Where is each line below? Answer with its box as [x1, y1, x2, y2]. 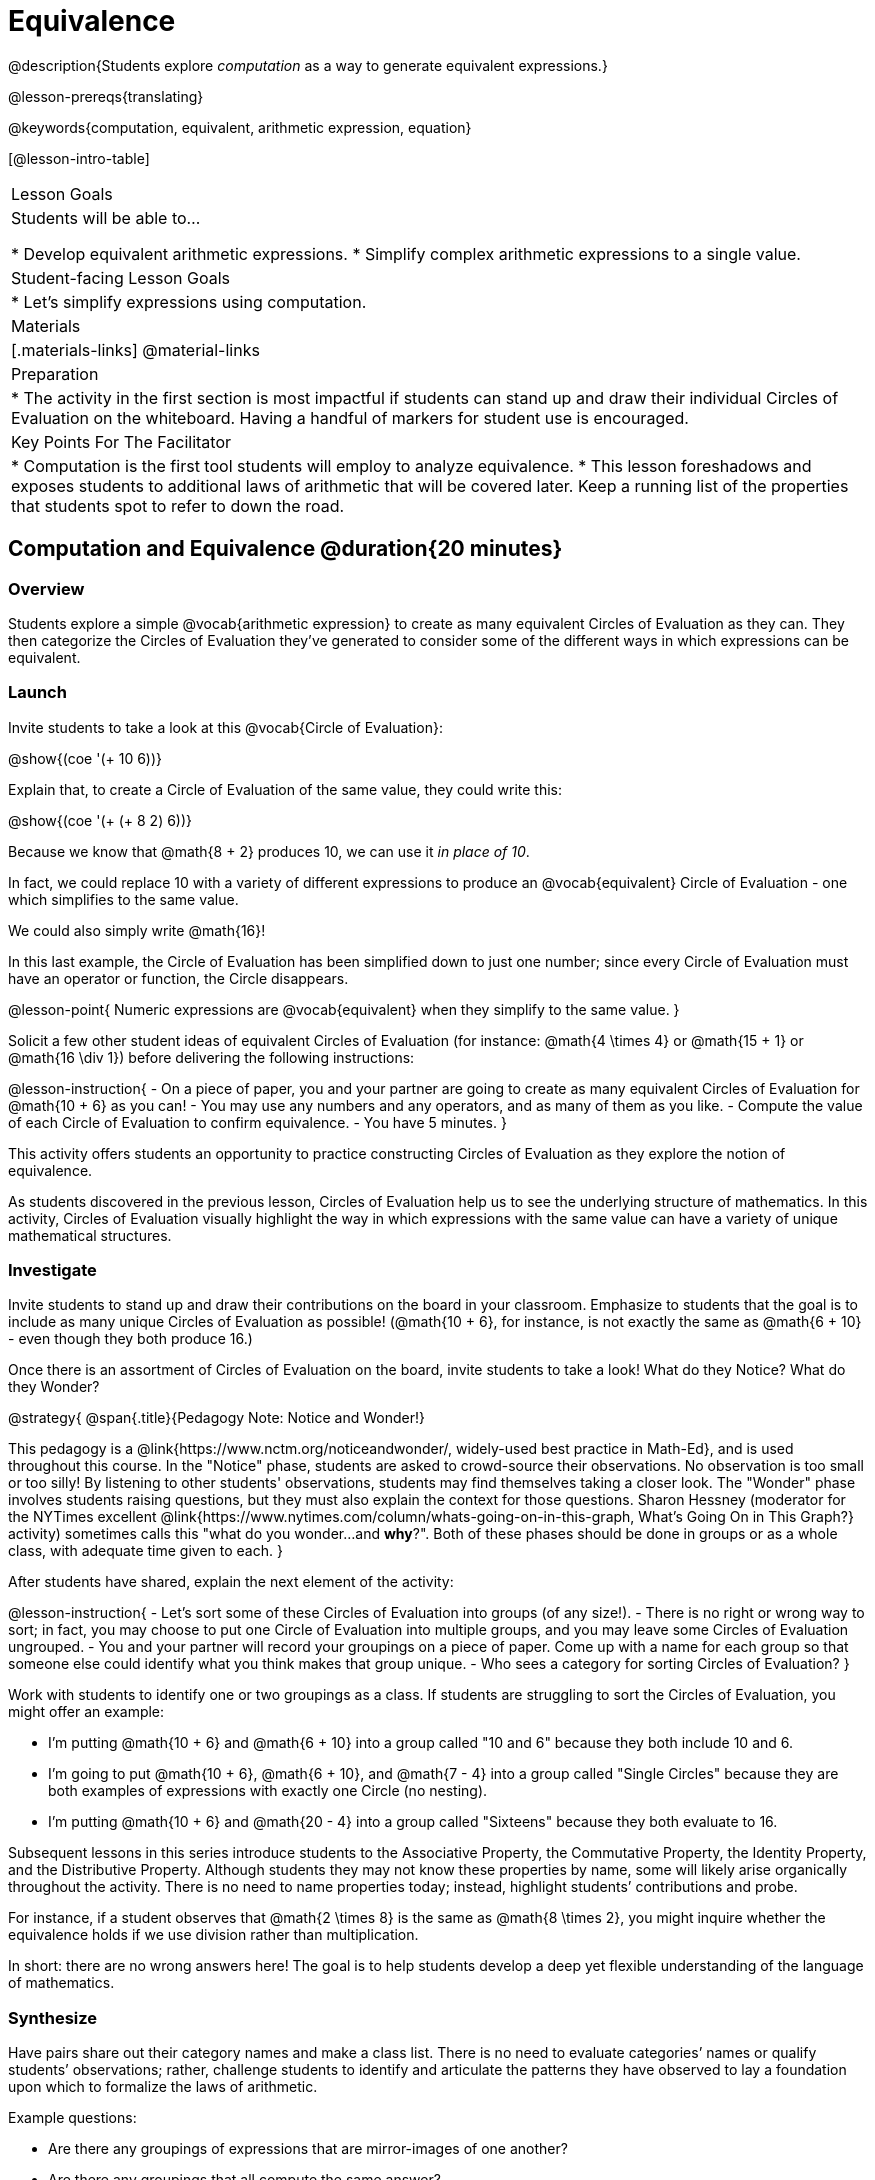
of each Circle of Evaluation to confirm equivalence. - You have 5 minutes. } [8, 1113, 507, 1131]
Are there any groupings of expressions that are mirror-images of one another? [48, 2140, 568, 2158]
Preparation [11, 363, 99, 384]
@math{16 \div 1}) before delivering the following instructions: [8, 1048, 415, 1066]
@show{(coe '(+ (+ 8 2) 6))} [8, 811, 193, 829]
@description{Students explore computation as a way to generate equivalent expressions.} [8, 56, 608, 74]
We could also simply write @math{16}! [8, 921, 266, 939]
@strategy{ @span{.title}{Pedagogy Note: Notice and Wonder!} [8, 1409, 425, 1427]
